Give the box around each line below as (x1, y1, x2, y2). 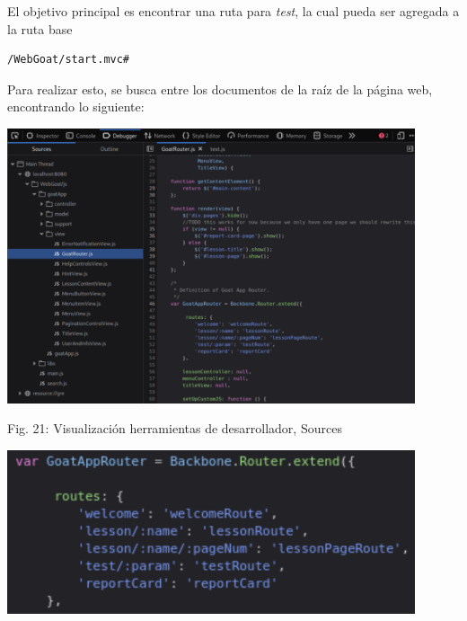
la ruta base (7, 19, 73, 38)
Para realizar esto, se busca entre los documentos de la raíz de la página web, (7, 79, 433, 98)
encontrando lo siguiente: (7, 97, 145, 116)
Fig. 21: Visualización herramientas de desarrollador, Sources (7, 419, 342, 438)
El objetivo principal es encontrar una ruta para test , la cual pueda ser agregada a (7, 2, 460, 20)
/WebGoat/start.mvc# (7, 53, 130, 67)
